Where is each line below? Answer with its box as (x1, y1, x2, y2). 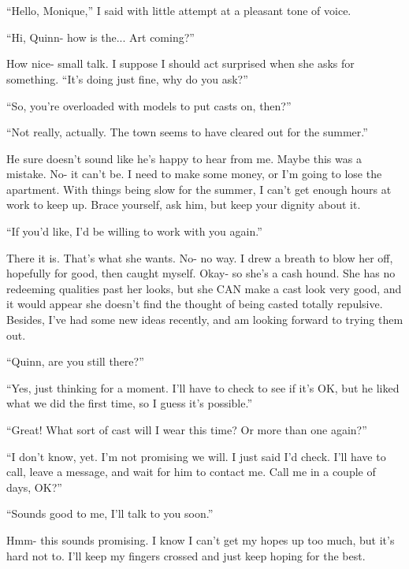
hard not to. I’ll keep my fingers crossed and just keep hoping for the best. (6, 547, 366, 563)
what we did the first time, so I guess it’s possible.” (6, 395, 253, 411)
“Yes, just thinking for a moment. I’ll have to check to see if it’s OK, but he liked (6, 379, 400, 396)
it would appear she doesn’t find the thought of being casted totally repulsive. (6, 296, 383, 312)
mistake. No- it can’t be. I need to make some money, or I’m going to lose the (6, 165, 382, 182)
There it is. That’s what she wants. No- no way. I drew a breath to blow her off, (6, 249, 393, 266)
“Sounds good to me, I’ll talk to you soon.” (6, 505, 214, 522)
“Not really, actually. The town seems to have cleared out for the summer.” (6, 124, 368, 140)
